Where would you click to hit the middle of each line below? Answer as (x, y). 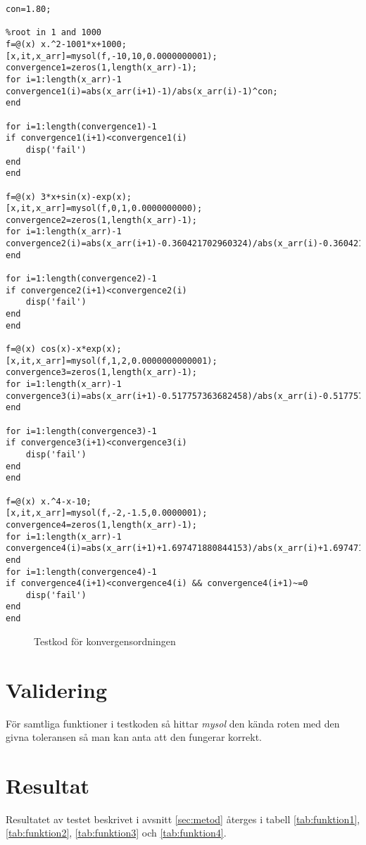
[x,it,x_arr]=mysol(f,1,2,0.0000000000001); (112, 361)
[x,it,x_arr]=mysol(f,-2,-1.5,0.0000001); (107, 513)
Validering (57, 689)
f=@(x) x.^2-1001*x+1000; (66, 44)
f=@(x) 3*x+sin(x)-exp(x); (69, 197)
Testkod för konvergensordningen (105, 641)
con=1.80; (29, 9)
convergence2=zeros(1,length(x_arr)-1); (102, 220)
